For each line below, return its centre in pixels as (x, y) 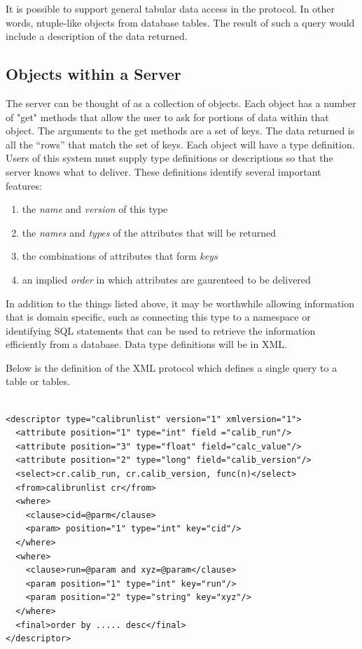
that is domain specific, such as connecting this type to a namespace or (158, 317)
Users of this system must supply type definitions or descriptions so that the (169, 158)
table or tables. (38, 381)
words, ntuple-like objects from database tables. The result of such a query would (180, 22)
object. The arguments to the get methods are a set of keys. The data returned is (180, 131)
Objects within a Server (93, 74)
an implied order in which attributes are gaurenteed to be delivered (166, 279)
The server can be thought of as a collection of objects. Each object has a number (181, 103)
